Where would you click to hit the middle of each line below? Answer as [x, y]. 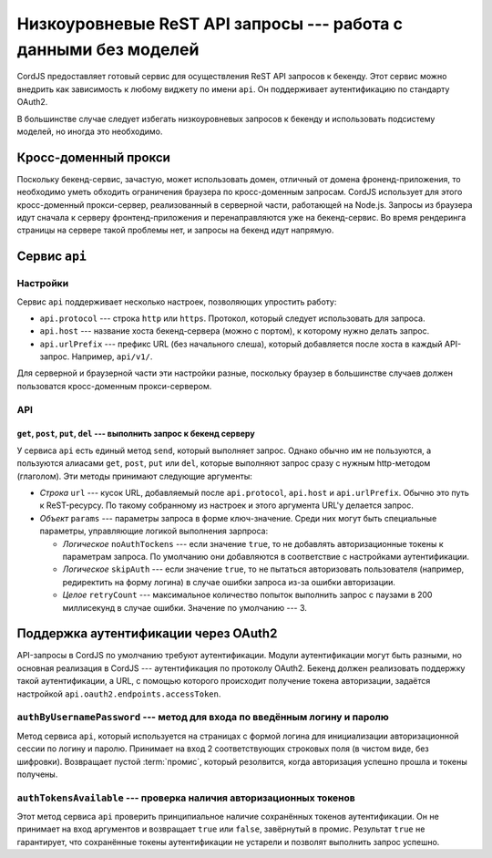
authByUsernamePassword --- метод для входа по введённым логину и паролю [203, 718]
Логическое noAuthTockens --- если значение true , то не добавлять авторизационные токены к [253, 543]
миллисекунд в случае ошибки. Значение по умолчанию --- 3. [184, 607]
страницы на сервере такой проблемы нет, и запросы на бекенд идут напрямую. [175, 230]
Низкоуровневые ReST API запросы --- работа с [210, 24]
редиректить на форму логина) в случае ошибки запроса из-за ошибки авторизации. [229, 582]
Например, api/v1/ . [112, 357]
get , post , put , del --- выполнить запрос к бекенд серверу [136, 434]
